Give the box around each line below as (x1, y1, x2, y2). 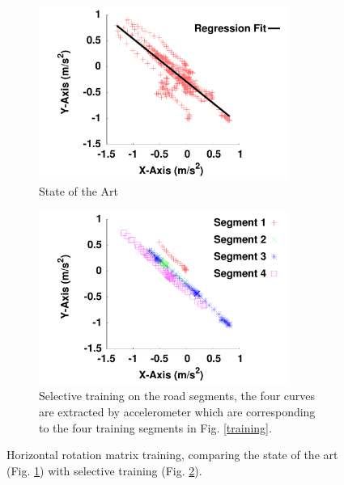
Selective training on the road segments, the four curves (39, 387, 316, 404)
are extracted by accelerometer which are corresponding (39, 403, 316, 420)
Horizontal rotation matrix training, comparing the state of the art (6, 446, 338, 463)
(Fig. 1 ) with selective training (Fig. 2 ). (6, 462, 202, 479)
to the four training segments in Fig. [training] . (39, 419, 272, 436)
